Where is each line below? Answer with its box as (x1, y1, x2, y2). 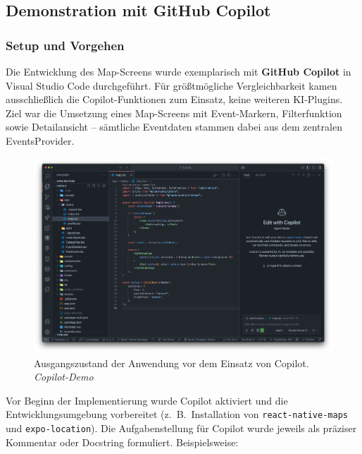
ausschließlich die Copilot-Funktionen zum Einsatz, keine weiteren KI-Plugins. (6, 92, 343, 107)
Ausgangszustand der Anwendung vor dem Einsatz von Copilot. (34, 355, 309, 370)
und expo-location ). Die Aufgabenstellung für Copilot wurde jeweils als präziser (6, 421, 357, 436)
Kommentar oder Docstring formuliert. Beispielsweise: (6, 434, 239, 449)
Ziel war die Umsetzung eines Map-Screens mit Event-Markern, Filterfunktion (6, 105, 342, 120)
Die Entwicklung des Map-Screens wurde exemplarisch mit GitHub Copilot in (6, 64, 351, 78)
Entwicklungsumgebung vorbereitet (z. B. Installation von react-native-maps (6, 407, 348, 422)
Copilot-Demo (34, 369, 94, 384)
